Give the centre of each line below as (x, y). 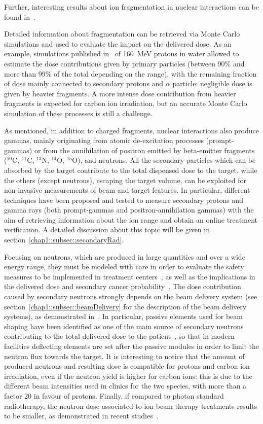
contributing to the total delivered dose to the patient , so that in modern (119, 336)
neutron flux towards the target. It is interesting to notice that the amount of (124, 356)
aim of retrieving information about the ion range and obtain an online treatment (131, 219)
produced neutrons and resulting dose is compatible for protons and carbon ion (127, 366)
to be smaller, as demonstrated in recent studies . (81, 416)
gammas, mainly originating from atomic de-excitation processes (104, 140)
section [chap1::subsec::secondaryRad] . (64, 240)
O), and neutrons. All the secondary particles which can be (164, 160)
